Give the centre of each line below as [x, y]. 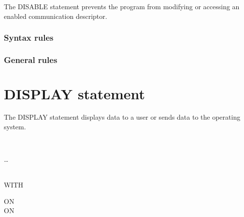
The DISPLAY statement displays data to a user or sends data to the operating [122, 117]
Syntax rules [29, 38]
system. [15, 126]
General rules [31, 59]
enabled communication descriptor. [56, 16]
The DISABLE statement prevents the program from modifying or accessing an [122, 6]
